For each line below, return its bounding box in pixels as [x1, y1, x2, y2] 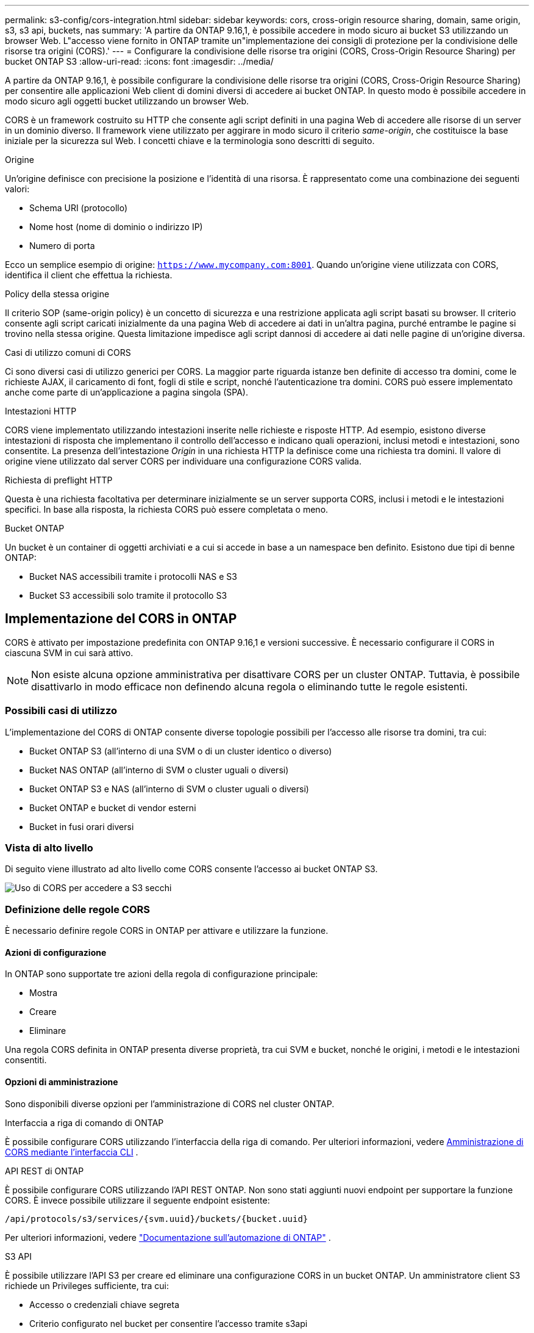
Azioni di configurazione [5, 947, 107, 958]
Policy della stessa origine [5, 289, 110, 299]
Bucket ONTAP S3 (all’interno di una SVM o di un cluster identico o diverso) [29, 745, 332, 756]
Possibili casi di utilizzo [5, 704, 118, 717]
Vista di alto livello [5, 841, 93, 854]
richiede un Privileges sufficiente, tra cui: [5, 1280, 169, 1291]
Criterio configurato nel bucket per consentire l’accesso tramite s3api [29, 1318, 308, 1329]
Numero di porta [29, 240, 95, 251]
